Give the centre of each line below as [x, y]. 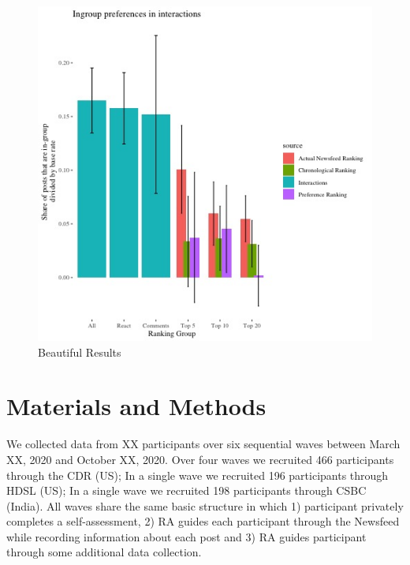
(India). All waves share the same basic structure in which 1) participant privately [205, 505]
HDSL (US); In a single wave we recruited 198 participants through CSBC [186, 490]
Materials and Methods [136, 406]
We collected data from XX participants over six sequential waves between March [203, 444]
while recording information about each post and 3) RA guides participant [186, 536]
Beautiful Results [80, 352]
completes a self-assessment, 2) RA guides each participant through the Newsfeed [203, 521]
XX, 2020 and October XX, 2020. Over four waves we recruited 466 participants [200, 459]
